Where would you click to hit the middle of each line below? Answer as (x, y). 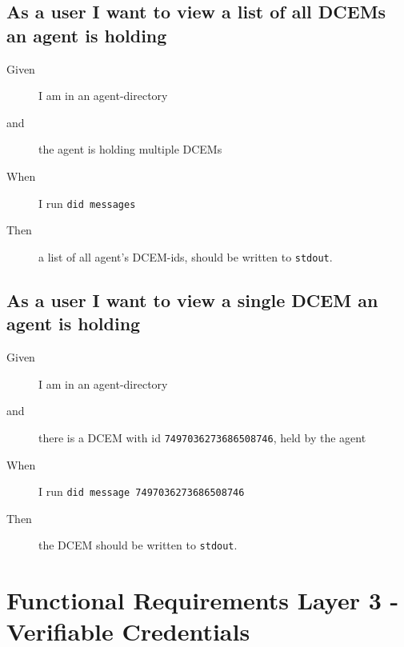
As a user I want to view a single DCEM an (192, 300)
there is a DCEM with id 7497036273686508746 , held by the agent (202, 437)
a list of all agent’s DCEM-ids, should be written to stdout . (186, 256)
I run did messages (87, 203)
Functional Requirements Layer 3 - (203, 600)
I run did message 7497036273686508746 (142, 491)
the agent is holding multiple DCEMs (130, 149)
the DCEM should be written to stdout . (138, 545)
